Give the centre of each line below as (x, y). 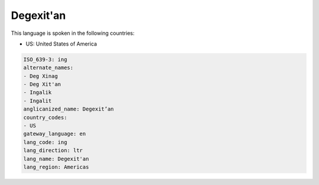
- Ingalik (38, 92)
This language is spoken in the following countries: (73, 33)
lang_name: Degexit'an (56, 159)
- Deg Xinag (41, 76)
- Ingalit (38, 101)
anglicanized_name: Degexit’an (69, 109)
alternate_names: (48, 68)
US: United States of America (61, 44)
